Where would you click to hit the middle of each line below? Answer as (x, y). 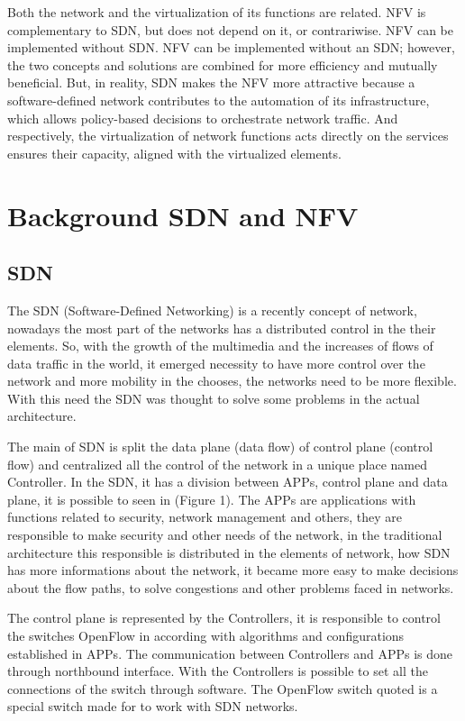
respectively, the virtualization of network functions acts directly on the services (228, 136)
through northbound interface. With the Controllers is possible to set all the (218, 671)
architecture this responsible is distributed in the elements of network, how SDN (229, 552)
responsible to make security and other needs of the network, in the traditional (225, 535)
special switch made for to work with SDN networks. (153, 706)
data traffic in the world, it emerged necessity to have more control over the (216, 363)
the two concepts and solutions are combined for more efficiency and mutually (223, 64)
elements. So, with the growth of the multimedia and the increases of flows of (220, 346)
